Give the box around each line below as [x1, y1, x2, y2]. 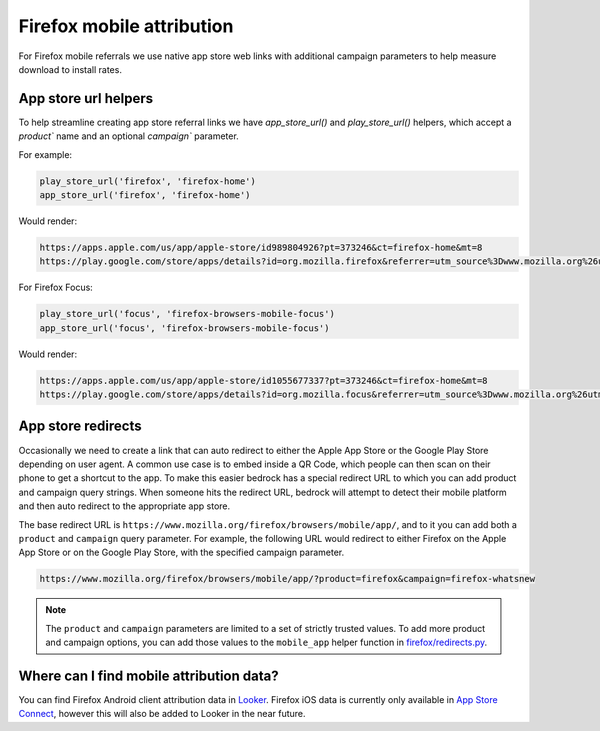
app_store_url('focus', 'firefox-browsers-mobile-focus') [39, 322, 330, 334]
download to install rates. [18, 63, 122, 75]
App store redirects [18, 418, 142, 435]
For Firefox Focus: [18, 281, 94, 294]
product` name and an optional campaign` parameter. [18, 130, 239, 142]
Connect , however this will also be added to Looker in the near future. [18, 708, 306, 720]
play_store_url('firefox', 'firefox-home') [39, 175, 257, 187]
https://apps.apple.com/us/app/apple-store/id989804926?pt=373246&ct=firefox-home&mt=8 [39, 241, 483, 253]
